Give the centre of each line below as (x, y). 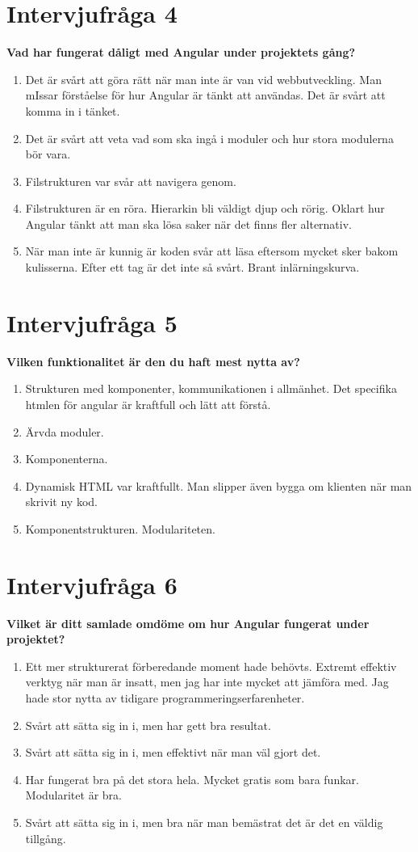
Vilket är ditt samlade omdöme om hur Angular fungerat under (188, 623)
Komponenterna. (67, 459)
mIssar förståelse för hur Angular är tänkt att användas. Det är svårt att (205, 95)
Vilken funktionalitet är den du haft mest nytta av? (153, 361)
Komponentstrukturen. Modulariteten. (120, 528)
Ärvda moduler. (65, 431)
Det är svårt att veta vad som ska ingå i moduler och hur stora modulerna (209, 138)
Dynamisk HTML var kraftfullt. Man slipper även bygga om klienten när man (219, 485)
